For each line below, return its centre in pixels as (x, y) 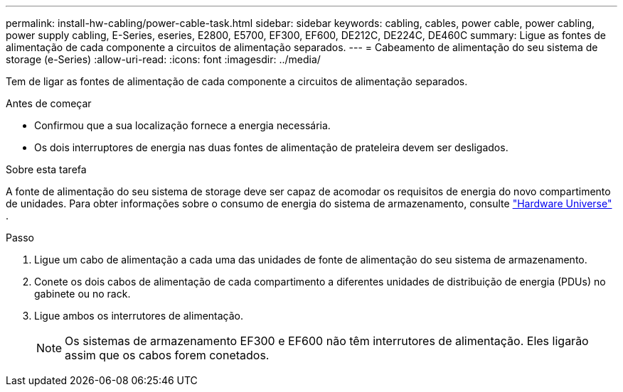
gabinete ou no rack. (82, 294)
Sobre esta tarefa (46, 169)
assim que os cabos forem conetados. (167, 355)
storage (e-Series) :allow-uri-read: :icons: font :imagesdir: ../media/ (163, 59)
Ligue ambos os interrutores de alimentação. (139, 316)
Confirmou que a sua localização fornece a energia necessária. (182, 125)
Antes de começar (49, 103)
